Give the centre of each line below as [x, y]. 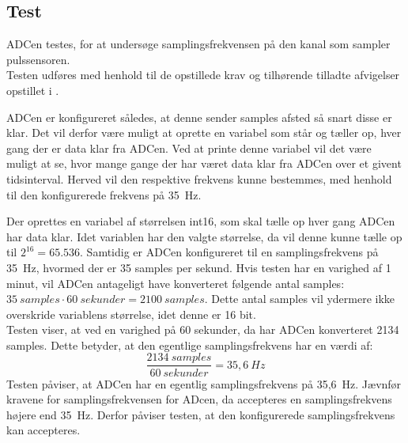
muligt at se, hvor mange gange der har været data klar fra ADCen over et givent [204, 163]
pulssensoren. [38, 59]
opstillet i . [33, 90]
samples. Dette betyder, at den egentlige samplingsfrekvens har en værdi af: [190, 345]
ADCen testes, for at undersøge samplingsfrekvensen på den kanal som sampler [198, 44]
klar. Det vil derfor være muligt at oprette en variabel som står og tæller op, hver [204, 133]
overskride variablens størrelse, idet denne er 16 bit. [131, 314]
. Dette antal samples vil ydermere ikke [300, 299]
